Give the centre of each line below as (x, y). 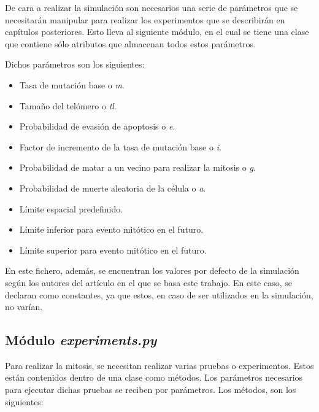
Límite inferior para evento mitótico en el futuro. (111, 229)
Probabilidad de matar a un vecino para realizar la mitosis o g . (137, 167)
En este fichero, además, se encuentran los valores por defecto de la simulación (152, 270)
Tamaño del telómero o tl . (68, 105)
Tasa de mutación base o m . (72, 84)
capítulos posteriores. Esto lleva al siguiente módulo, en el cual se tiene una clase (157, 32)
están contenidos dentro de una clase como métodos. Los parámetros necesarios (154, 377)
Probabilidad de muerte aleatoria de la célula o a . (113, 188)
